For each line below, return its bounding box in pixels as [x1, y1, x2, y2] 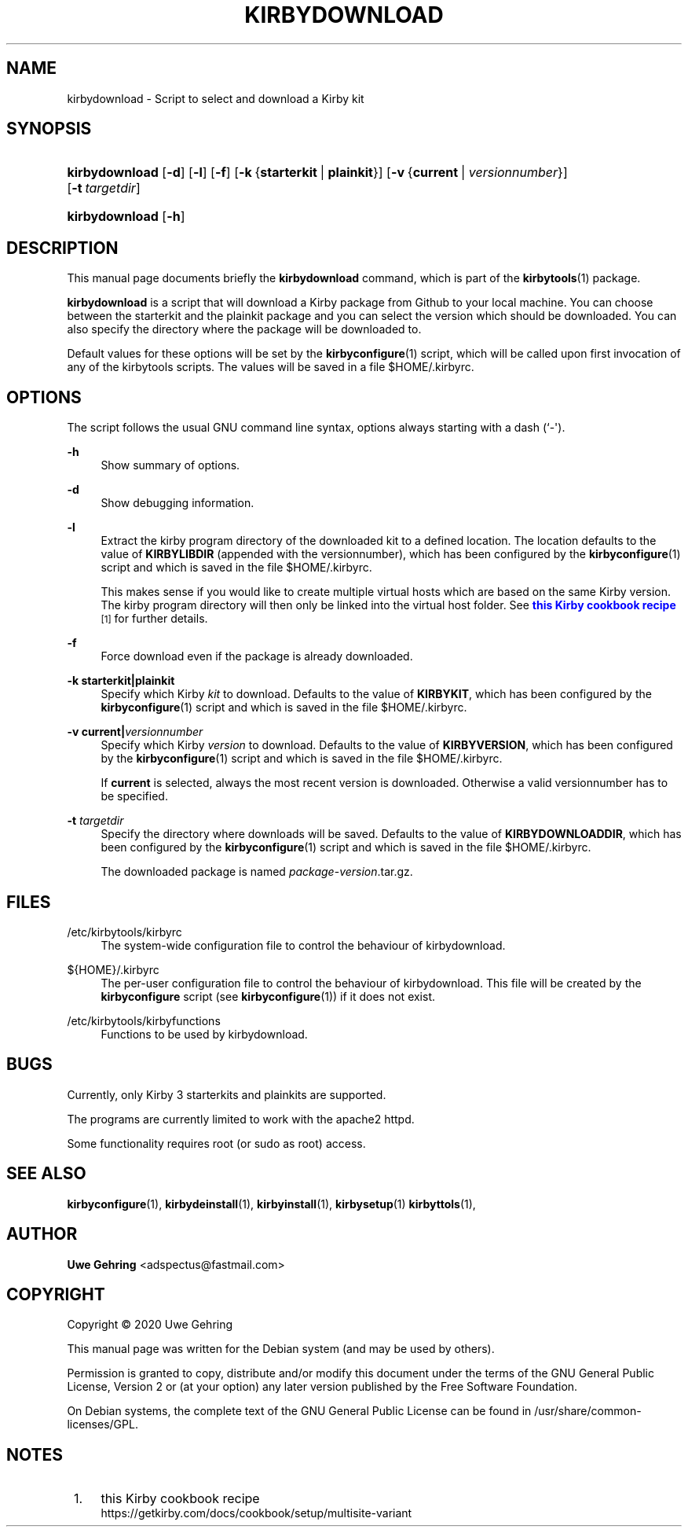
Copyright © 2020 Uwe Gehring [67, 1318, 233, 1332]
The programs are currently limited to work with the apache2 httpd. [67, 1112, 415, 1126]
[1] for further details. [101, 612, 208, 626]
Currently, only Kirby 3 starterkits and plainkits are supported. [67, 1087, 386, 1101]
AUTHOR [6, 1224, 78, 1244]
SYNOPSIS [6, 119, 92, 139]
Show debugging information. [101, 496, 254, 510]
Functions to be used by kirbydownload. [101, 1027, 308, 1041]
